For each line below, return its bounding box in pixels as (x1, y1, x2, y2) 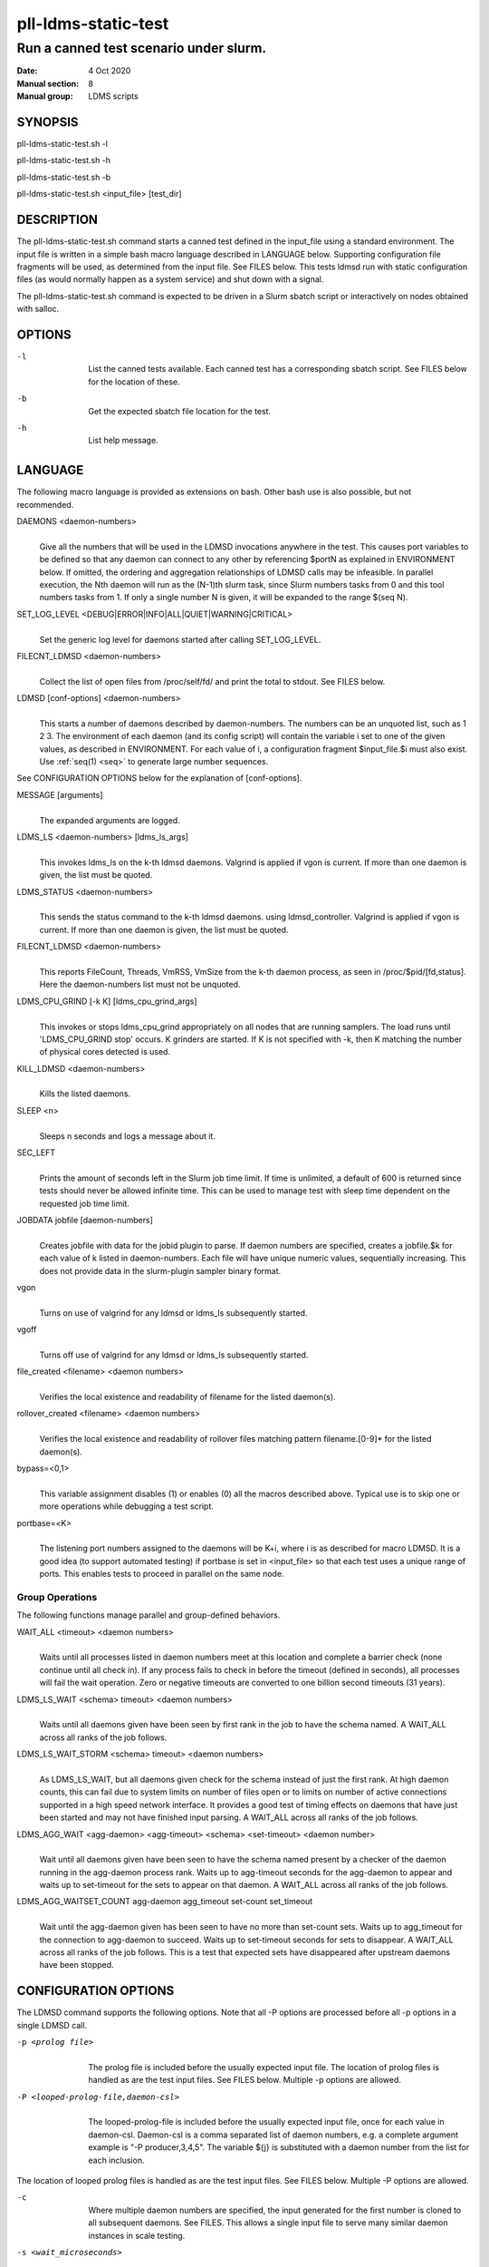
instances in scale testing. (88, 2230, 186, 2241)
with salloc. (16, 304, 60, 315)
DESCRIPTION (16, 212, 99, 228)
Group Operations (16, 1591, 98, 1603)
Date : (16, 65, 38, 76)
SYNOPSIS (16, 114, 79, 130)
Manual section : (16, 78, 80, 89)
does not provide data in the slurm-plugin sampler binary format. (39, 1265, 282, 1276)
